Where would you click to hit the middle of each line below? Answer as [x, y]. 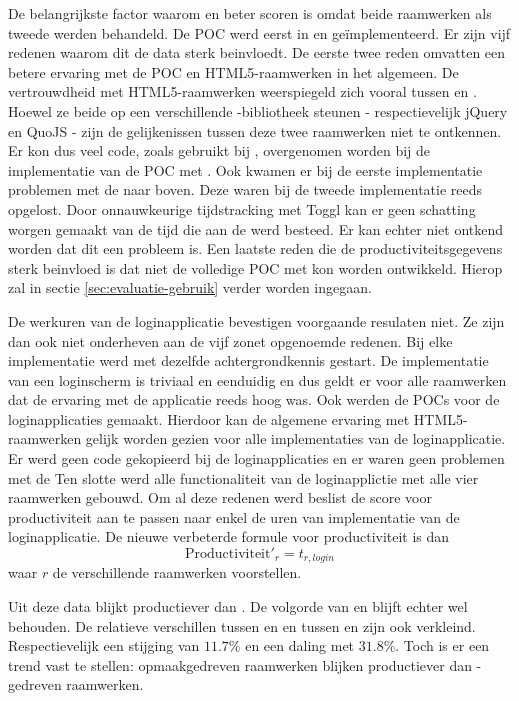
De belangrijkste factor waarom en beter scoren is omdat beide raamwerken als [250, 13]
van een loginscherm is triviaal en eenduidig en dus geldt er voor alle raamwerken [257, 379]
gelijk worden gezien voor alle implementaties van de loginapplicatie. [295, 438]
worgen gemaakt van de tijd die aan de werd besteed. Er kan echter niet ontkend [256, 228]
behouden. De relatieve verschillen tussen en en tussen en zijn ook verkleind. [242, 625]
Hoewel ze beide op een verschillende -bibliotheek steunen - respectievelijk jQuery [258, 110]
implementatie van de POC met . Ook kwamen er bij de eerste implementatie [245, 169]
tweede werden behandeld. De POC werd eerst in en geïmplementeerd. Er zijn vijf [259, 32]
